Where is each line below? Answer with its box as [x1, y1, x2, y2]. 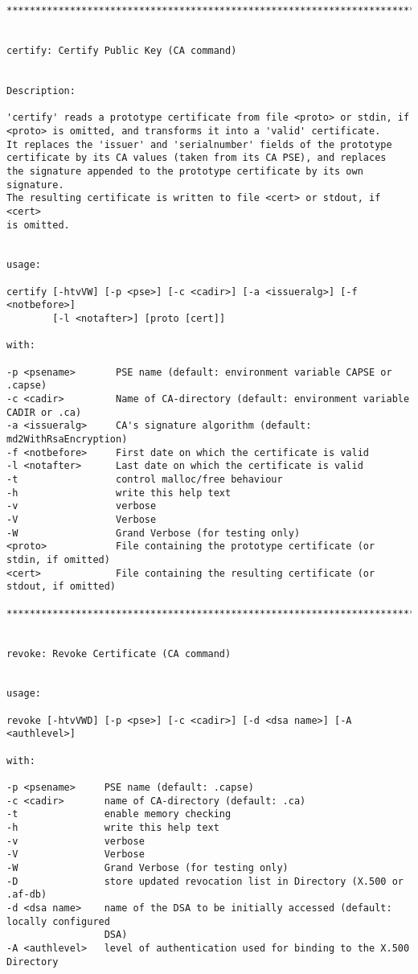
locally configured [6, 915, 110, 927]
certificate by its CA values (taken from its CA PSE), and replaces [6, 152, 387, 164]
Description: [6, 84, 76, 97]
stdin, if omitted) [6, 553, 110, 565]
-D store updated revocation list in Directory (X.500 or [6, 875, 404, 887]
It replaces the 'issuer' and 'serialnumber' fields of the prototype [6, 138, 392, 150]
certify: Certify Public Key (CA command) [6, 44, 237, 56]
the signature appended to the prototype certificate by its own [6, 165, 363, 177]
